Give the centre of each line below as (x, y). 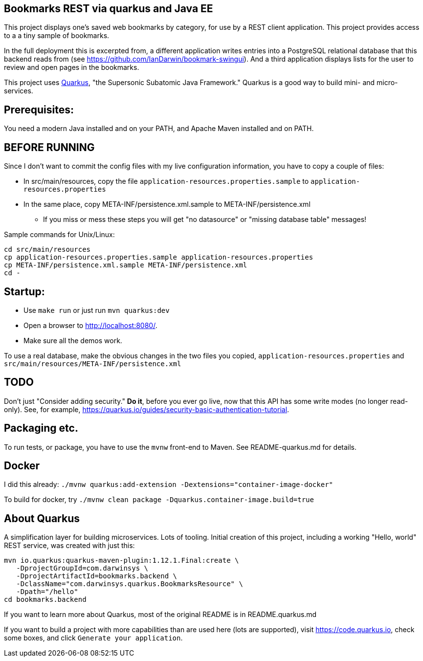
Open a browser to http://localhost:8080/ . (90, 325)
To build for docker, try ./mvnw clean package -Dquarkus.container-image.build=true (159, 500)
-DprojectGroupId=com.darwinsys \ (82, 568)
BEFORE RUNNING (49, 147)
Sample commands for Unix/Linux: (59, 235)
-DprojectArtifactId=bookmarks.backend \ (97, 576)
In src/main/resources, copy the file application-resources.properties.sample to (166, 181)
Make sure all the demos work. (73, 340)
